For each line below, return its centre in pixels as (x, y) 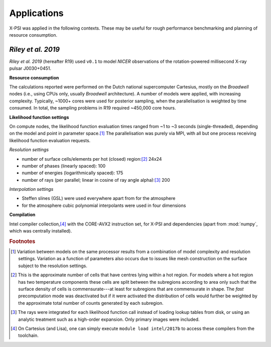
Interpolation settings (31, 189)
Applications (36, 13)
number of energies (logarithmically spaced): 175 (73, 173)
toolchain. (28, 335)
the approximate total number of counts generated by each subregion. (91, 303)
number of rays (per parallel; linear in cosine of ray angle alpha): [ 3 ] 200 (96, 180)
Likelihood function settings (39, 117)
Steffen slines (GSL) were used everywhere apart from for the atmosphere (99, 198)
